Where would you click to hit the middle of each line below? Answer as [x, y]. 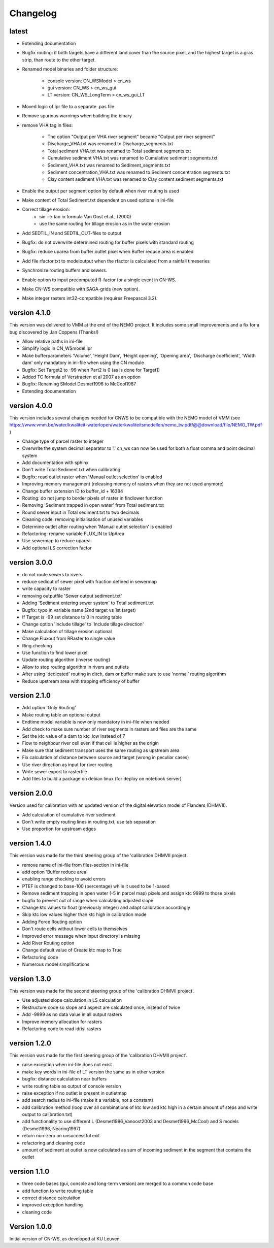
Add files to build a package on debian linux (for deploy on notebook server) [102, 779]
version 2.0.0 [31, 793]
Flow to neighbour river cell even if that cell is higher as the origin [91, 743]
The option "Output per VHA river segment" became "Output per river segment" [131, 137]
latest [19, 31]
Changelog [33, 13]
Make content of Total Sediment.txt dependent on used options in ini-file [98, 200]
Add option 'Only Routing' [49, 708]
